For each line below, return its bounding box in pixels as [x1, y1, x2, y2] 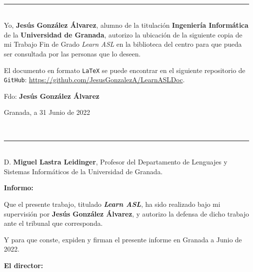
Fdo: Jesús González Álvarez [4, 91, 100, 101]
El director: [4, 260, 43, 270]
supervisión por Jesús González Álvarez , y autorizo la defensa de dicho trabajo [4, 208, 249, 218]
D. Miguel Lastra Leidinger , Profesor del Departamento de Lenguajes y [4, 157, 228, 167]
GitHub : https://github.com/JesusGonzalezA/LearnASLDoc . [4, 74, 185, 85]
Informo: [4, 182, 34, 193]
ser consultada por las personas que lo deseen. [4, 48, 141, 58]
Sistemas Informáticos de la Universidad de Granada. [4, 166, 163, 176]
